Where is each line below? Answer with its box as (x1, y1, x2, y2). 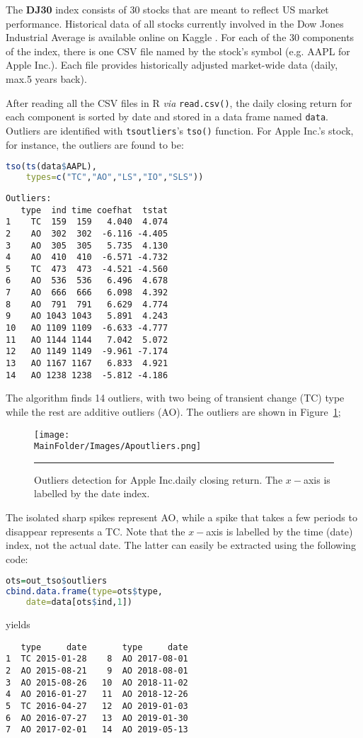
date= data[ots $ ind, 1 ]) (25, 597, 133, 608)
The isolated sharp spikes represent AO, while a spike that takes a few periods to (6, 510, 357, 525)
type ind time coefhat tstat (21, 205, 168, 215)
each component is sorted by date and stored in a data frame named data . (6, 109, 328, 124)
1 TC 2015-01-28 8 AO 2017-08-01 (6, 654, 188, 664)
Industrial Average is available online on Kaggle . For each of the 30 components (6, 30, 355, 45)
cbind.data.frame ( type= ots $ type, (6, 586, 163, 597)
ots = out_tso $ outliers (6, 576, 108, 586)
